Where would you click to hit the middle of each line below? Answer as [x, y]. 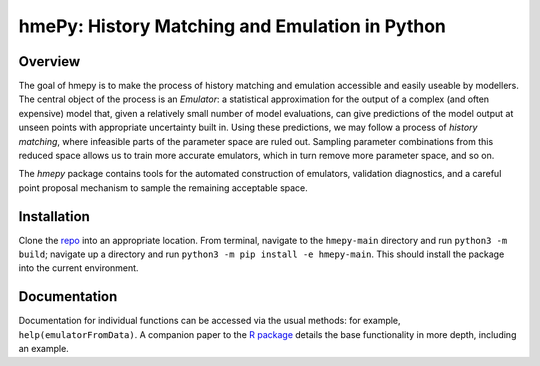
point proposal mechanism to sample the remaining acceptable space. [163, 187]
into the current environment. [78, 268]
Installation [54, 216]
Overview [49, 61]
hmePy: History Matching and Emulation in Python [232, 26]
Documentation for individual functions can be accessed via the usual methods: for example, [209, 321]
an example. [43, 349]
